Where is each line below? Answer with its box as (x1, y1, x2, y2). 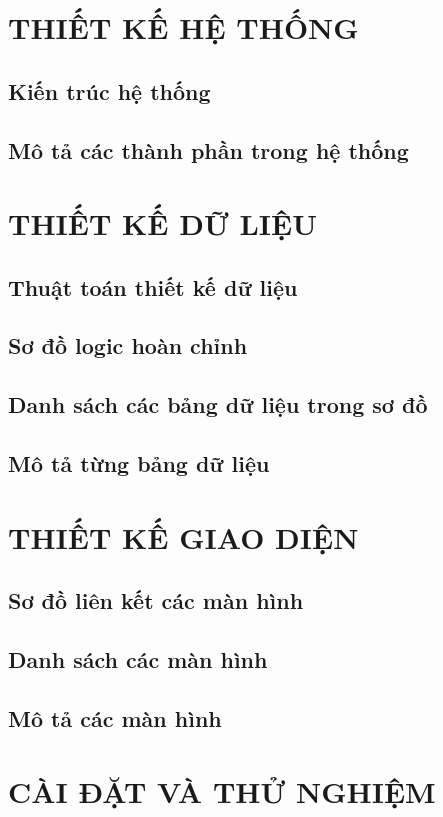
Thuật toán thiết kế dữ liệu (8, 271, 298, 302)
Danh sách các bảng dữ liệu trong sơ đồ (8, 389, 428, 420)
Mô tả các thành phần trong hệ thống (8, 134, 409, 165)
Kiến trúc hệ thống (8, 75, 211, 106)
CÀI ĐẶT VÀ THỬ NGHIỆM (8, 771, 436, 812)
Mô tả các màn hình (8, 702, 222, 733)
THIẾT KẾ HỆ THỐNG (8, 7, 359, 48)
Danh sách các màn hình (8, 643, 268, 674)
